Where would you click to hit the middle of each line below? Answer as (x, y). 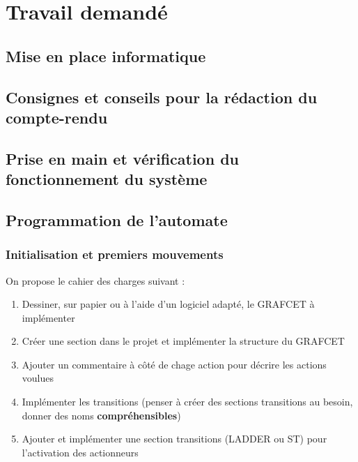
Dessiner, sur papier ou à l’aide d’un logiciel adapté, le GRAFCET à (168, 304)
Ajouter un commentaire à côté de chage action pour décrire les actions (174, 364)
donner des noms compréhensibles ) (101, 415)
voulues (38, 378)
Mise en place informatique (106, 55)
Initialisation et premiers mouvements (115, 254)
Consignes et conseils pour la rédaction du (162, 97)
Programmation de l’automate (117, 219)
